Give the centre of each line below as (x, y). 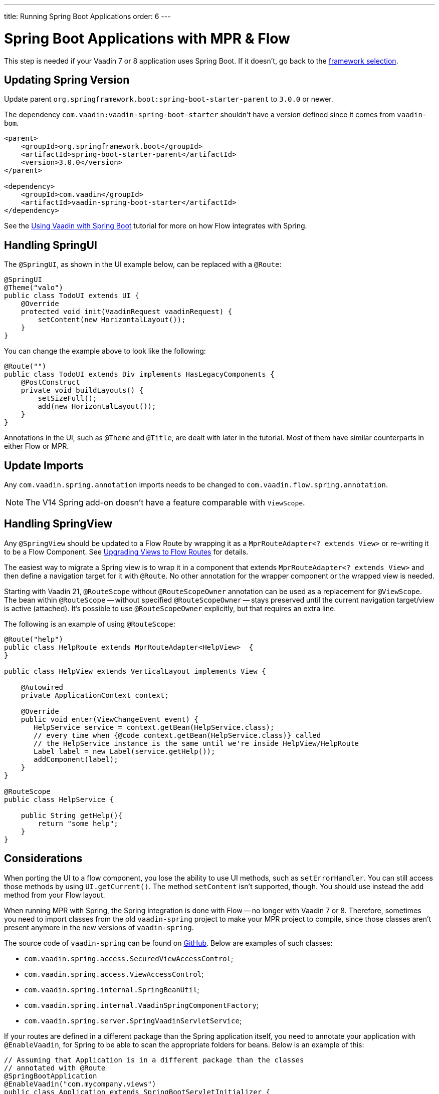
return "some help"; (78, 823)
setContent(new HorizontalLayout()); (112, 320)
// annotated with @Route (55, 1068)
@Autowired (42, 687)
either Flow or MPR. (37, 446)
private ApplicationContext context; (95, 695)
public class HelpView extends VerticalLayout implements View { (135, 671)
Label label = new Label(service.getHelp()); (125, 751)
